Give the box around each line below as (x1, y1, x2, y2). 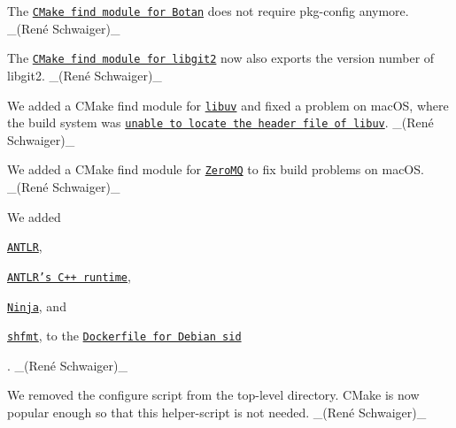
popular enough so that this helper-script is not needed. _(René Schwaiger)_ (7, 403, 427, 422)
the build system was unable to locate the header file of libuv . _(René (7, 113, 434, 132)
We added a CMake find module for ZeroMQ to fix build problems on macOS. (7, 160, 424, 179)
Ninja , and (7, 296, 66, 315)
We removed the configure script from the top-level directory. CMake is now (7, 386, 420, 404)
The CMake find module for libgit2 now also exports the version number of (7, 49, 435, 67)
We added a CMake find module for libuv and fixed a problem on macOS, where (7, 96, 449, 114)
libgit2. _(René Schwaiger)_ (7, 65, 162, 84)
